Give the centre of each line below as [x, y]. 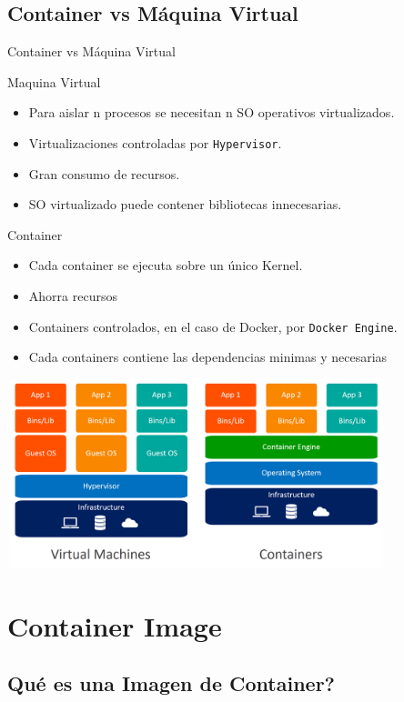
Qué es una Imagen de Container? [172, 683]
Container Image [115, 625]
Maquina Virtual [54, 81]
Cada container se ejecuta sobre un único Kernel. [166, 265]
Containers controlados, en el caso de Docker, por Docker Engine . [213, 326]
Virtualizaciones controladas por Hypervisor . [155, 142]
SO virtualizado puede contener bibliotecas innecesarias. [185, 204]
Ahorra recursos [73, 296]
